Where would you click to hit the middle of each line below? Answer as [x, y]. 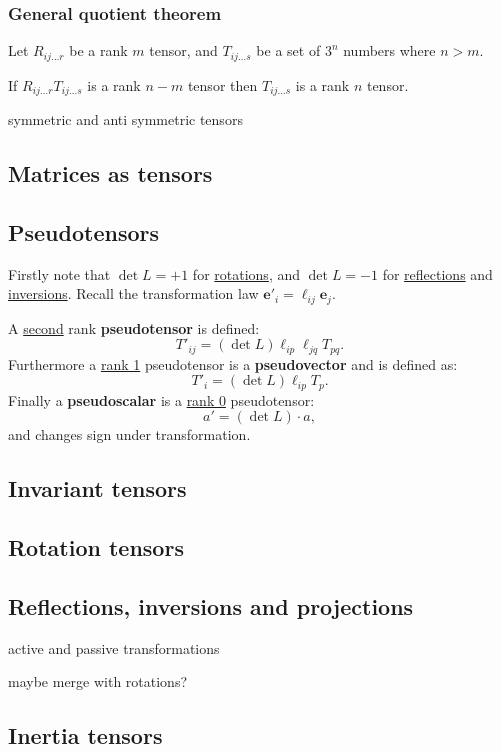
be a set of [288, 50]
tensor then [222, 84]
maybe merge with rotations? [98, 681]
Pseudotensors [83, 231]
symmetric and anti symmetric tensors [125, 119]
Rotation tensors [96, 547]
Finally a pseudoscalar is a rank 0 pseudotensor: [161, 399]
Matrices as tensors [110, 173]
